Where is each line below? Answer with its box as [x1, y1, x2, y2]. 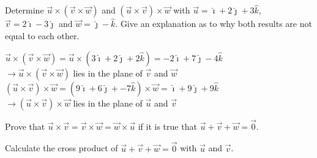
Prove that [5, 119, 45, 132]
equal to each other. [5, 29, 80, 42]
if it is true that [138, 119, 197, 132]
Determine [5, 4, 44, 17]
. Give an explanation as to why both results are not [115, 17, 312, 30]
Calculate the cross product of [5, 141, 118, 154]
